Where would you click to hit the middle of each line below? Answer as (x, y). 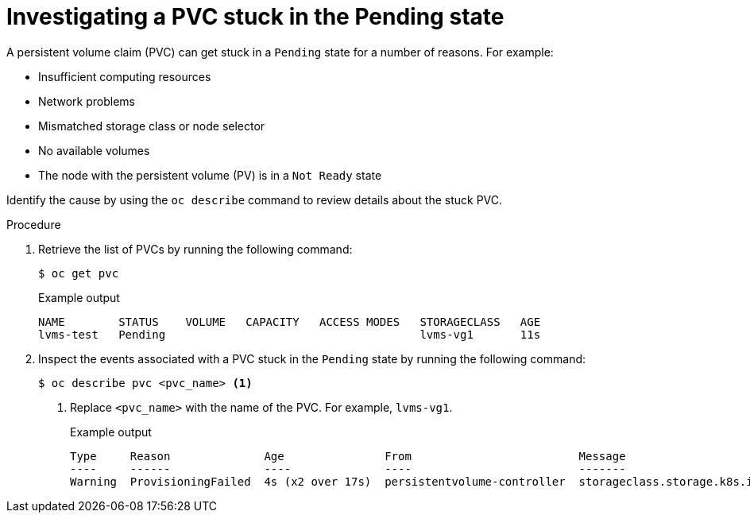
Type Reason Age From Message (348, 456)
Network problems (87, 101)
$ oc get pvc (79, 273)
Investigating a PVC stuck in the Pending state (255, 17)
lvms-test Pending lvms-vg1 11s (290, 334)
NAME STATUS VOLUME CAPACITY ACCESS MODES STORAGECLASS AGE (290, 321)
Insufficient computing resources (125, 76)
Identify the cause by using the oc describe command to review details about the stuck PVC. (255, 199)
